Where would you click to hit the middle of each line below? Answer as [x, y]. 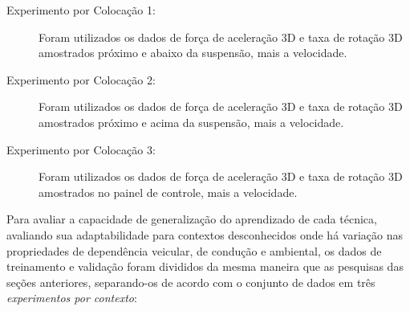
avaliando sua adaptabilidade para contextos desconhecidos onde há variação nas [205, 234]
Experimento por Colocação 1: [81, 10]
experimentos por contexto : [72, 298]
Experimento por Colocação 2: [81, 79]
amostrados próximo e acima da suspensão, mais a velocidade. [191, 122]
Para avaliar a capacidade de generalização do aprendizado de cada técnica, [192, 219]
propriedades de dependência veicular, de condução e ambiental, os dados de [194, 250]
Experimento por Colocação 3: [81, 149]
